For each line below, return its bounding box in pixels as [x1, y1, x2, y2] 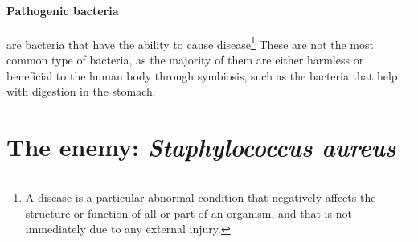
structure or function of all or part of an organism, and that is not [25, 204, 352, 221]
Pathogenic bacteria [6, 2, 119, 18]
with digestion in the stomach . [6, 83, 156, 100]
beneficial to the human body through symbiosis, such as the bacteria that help [6, 67, 398, 84]
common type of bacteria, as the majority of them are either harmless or [6, 51, 364, 68]
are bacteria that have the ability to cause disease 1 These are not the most [6, 33, 374, 52]
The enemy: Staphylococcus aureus [6, 130, 396, 164]
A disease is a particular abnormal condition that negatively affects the [25, 188, 376, 205]
